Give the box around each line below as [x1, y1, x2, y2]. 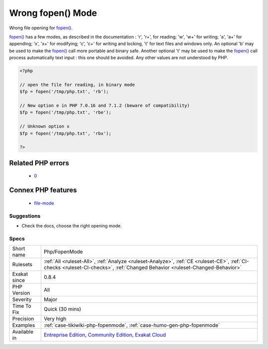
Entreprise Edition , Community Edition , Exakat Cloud [44, 332, 166, 339]
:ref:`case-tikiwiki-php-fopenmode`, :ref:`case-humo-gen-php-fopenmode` [44, 322, 220, 329]
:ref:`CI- [230, 258, 249, 265]
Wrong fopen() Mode [9, 7, 97, 18]
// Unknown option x [19, 124, 69, 129]
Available [12, 328, 34, 335]
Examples [12, 322, 35, 329]
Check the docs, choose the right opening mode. [21, 222, 122, 228]
